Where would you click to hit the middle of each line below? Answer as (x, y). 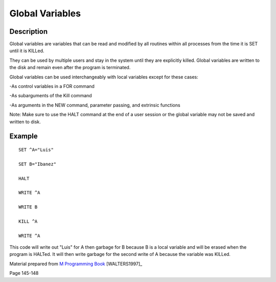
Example (24, 136)
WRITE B (28, 207)
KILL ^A (28, 221)
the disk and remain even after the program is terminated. (70, 68)
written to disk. (25, 122)
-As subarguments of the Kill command (51, 96)
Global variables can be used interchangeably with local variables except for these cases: (104, 77)
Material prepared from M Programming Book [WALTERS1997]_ (76, 264)
